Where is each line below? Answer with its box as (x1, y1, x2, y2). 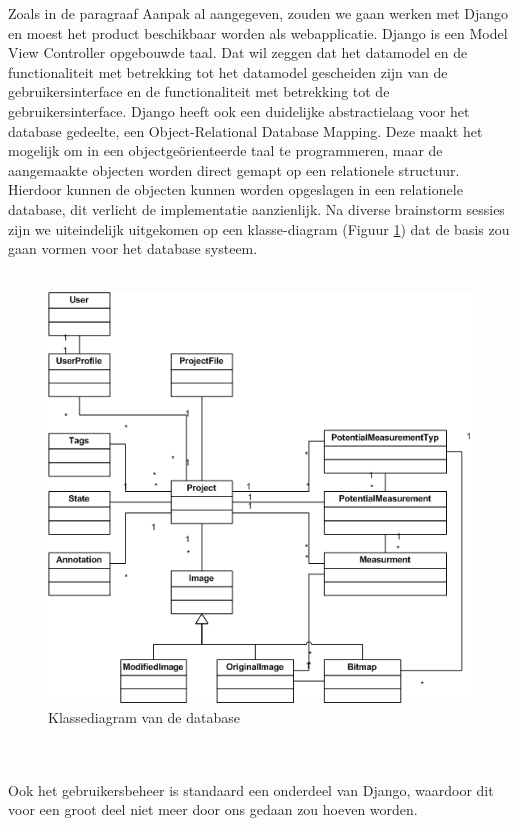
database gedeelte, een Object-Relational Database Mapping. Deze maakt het (8, 120, 483, 141)
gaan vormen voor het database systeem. (8, 238, 258, 259)
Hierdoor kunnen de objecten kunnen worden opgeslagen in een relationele (8, 179, 463, 200)
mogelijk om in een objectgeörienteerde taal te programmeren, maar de (8, 140, 443, 161)
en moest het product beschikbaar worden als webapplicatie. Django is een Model (8, 22, 508, 43)
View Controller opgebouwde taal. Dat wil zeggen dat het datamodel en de (8, 42, 468, 63)
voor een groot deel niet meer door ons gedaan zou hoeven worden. (8, 799, 418, 820)
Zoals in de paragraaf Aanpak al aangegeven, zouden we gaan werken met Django (8, 3, 509, 23)
